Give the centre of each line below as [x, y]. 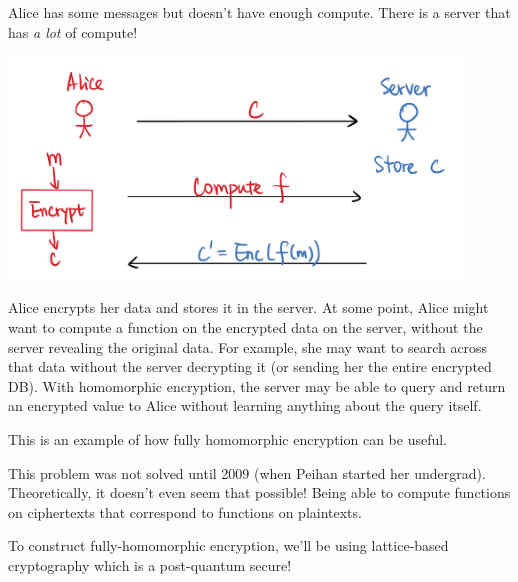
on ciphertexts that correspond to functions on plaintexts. [185, 511]
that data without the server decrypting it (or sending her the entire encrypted [250, 366]
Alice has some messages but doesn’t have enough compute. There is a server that [259, 12]
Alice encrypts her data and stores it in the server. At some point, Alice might [248, 307]
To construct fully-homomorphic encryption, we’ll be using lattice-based [228, 545]
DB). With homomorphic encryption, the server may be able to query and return [257, 385]
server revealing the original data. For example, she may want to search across [248, 346]
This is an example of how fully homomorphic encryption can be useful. [227, 439]
